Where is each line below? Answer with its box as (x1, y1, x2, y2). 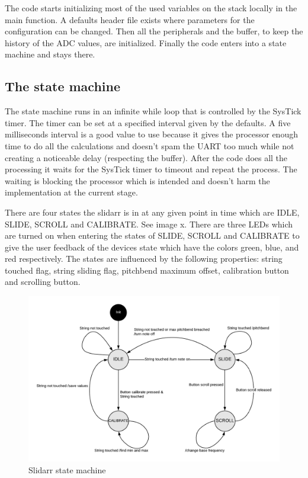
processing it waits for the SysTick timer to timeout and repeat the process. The (5, 163, 297, 175)
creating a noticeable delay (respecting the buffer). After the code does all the (5, 151, 288, 163)
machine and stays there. (5, 48, 95, 60)
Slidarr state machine (28, 463, 106, 476)
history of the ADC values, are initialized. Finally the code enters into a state (5, 36, 287, 49)
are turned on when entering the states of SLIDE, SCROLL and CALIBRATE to (5, 229, 300, 242)
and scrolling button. (5, 275, 81, 288)
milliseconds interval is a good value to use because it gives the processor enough (5, 128, 298, 140)
